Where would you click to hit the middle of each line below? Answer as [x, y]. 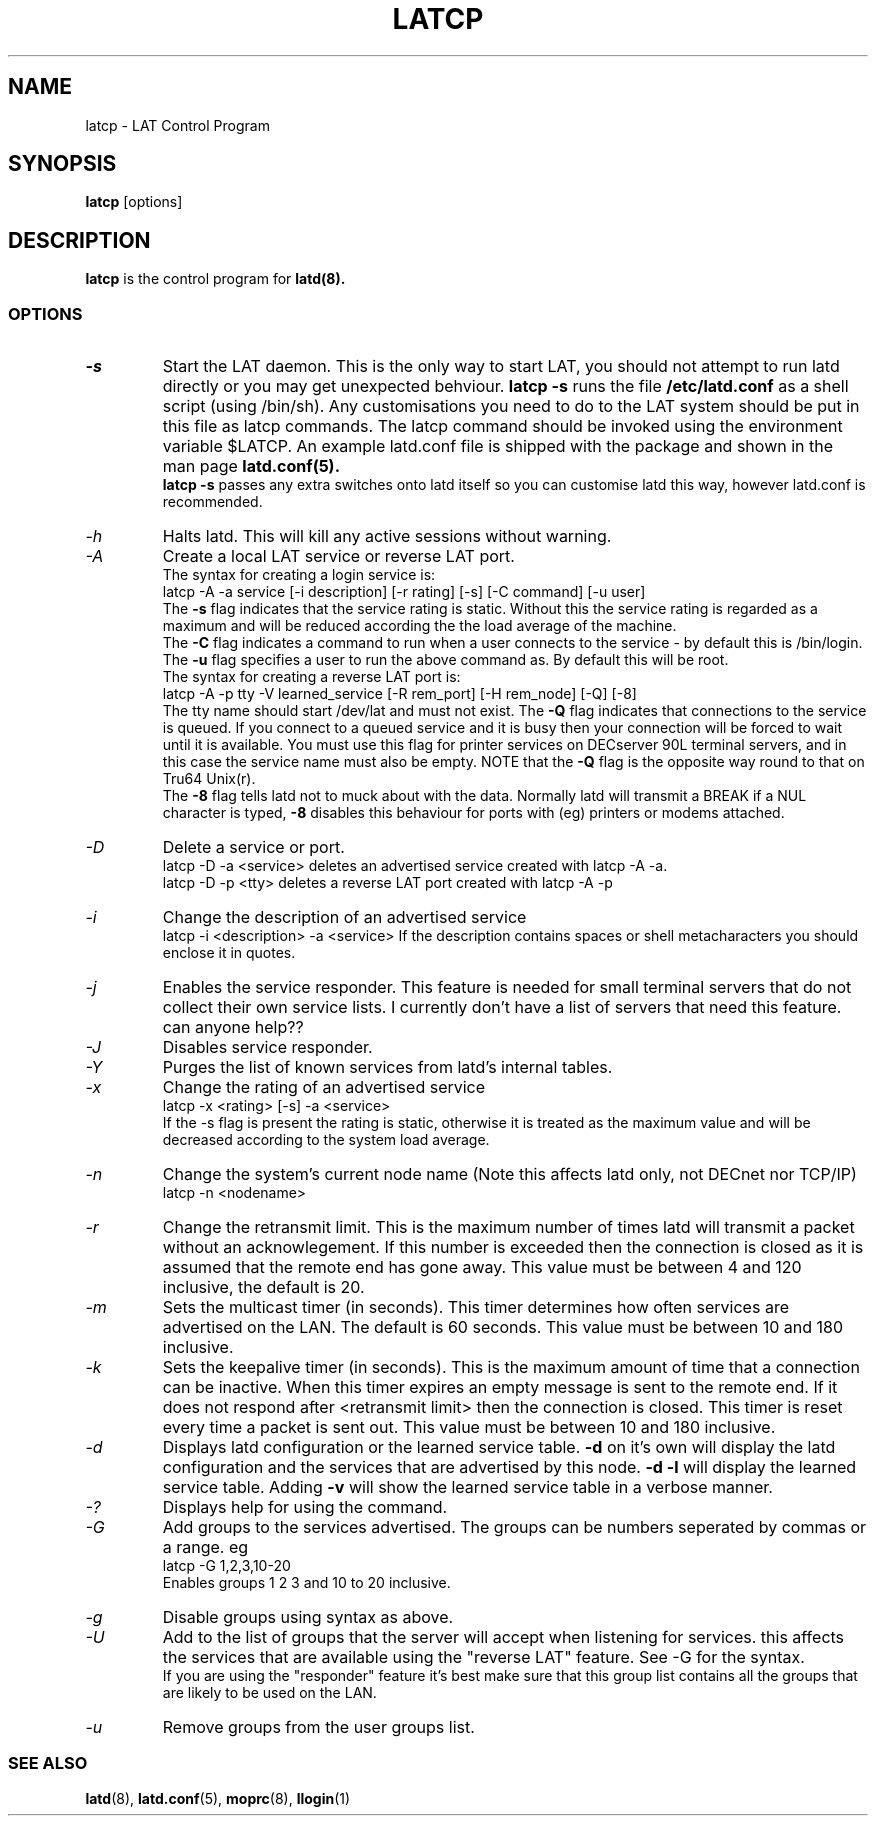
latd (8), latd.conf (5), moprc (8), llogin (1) [218, 1798]
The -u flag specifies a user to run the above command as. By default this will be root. [445, 660]
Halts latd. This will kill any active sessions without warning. [387, 536]
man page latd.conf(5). [251, 466]
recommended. [212, 502]
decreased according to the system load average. [326, 1140]
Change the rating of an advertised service [324, 1087]
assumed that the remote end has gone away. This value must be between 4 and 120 [482, 1267]
